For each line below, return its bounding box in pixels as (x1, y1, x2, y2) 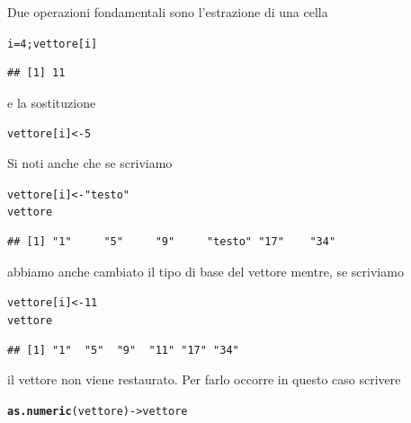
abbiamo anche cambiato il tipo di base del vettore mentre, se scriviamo (7, 261, 404, 280)
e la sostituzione (7, 93, 96, 111)
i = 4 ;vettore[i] (7, 37, 98, 50)
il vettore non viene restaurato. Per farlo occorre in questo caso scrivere (7, 370, 401, 389)
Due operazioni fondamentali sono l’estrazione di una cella (7, 3, 328, 21)
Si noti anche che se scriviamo (7, 154, 173, 172)
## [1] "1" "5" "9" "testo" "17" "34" (7, 235, 336, 248)
